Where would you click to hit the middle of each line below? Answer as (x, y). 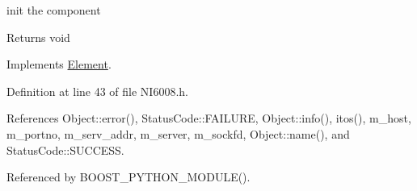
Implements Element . (59, 64)
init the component (54, 10)
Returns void (38, 37)
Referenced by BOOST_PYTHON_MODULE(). (128, 177)
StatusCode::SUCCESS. (65, 149)
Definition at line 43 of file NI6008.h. (97, 91)
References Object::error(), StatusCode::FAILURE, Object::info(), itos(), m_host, (209, 118)
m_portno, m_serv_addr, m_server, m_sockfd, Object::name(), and (178, 133)
